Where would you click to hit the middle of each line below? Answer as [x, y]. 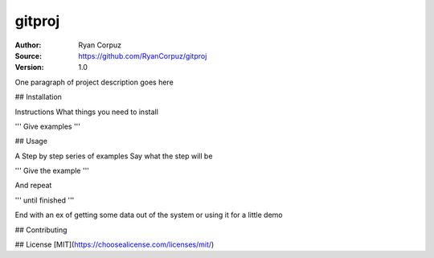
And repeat [33, 186]
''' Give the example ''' [52, 171]
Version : [29, 68]
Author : [28, 45]
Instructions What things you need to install [86, 112]
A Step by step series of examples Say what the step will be [114, 156]
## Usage [31, 141]
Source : [29, 55]
